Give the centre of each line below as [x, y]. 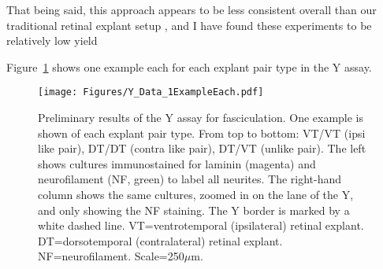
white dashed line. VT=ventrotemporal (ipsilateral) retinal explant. [201, 225]
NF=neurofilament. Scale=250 [111, 256]
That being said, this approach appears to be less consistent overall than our [191, 9]
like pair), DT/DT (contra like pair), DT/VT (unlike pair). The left [202, 148]
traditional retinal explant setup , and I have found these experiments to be [189, 25]
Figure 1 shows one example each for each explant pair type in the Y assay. [189, 66]
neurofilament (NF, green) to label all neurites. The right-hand [190, 179]
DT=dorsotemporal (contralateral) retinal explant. [160, 240]
